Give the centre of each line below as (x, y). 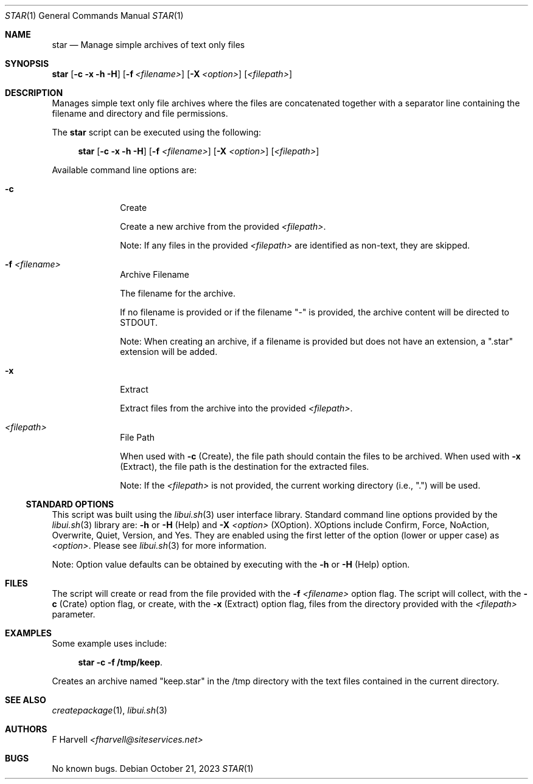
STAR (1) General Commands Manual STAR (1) (94, 15)
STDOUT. (139, 322)
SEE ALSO (26, 700)
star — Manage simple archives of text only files (148, 45)
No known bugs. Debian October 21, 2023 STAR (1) (153, 769)
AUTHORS (26, 729)
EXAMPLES (28, 633)
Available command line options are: (124, 170)
